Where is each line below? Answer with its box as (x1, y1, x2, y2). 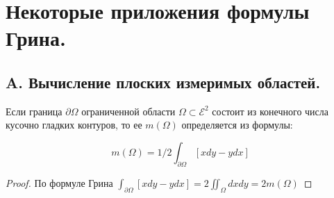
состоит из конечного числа (212, 104, 329, 118)
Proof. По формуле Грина (6, 175, 113, 190)
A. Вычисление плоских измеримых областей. (6, 71, 321, 92)
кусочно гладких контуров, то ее (6, 117, 142, 132)
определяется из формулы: (181, 117, 293, 132)
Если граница (6, 104, 62, 118)
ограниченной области (81, 104, 176, 118)
